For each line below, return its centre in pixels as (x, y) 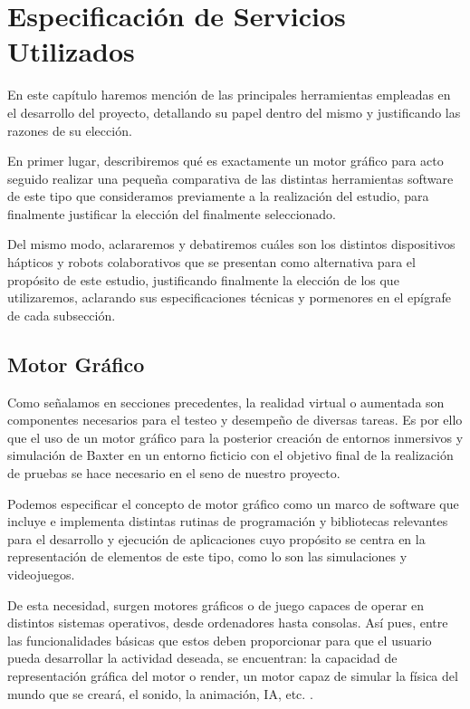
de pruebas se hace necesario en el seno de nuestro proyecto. (174, 473)
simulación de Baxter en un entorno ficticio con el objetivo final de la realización (230, 455)
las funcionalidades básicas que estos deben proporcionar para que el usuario (220, 640)
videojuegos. (41, 574)
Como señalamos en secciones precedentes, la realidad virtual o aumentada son (226, 402)
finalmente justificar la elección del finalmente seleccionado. (172, 213)
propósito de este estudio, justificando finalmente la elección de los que (203, 279)
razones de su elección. (70, 130)
